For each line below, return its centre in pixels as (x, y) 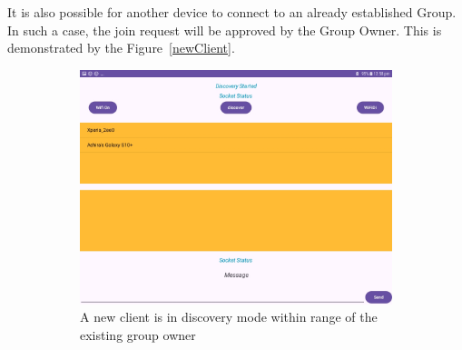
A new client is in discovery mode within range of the (229, 317)
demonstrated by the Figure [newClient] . (121, 48)
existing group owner (138, 334)
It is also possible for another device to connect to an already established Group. (232, 12)
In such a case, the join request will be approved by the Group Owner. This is (225, 30)
